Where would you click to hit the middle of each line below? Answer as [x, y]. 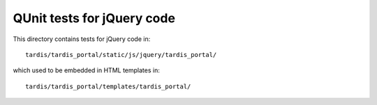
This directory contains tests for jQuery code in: [82, 39]
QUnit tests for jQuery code [94, 18]
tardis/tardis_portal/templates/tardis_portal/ [108, 86]
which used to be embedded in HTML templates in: [86, 70]
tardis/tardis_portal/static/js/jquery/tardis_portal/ [121, 55]
